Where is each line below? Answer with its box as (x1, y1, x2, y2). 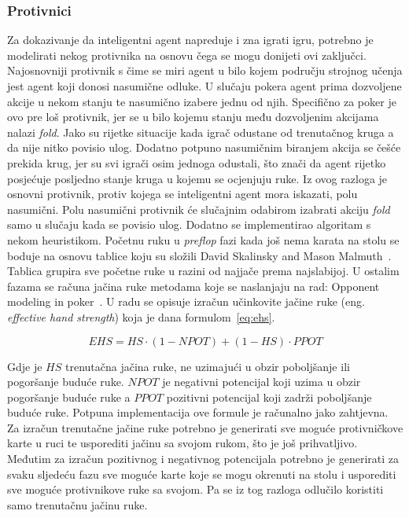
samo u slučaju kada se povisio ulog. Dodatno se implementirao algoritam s (7, 216, 371, 233)
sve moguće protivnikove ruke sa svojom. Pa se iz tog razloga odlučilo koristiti (7, 481, 384, 498)
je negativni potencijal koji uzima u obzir (162, 373, 361, 390)
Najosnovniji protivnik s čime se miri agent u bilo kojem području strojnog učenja (7, 62, 403, 79)
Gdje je (7, 358, 42, 374)
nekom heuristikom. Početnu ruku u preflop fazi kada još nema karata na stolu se (7, 231, 400, 248)
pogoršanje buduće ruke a (7, 388, 131, 405)
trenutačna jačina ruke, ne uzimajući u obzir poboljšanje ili (65, 358, 350, 374)
